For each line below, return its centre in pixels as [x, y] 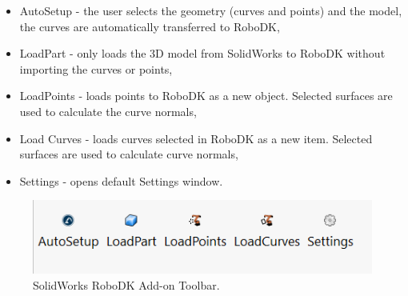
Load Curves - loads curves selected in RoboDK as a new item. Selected [196, 138]
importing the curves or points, [96, 68]
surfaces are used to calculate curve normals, [129, 154]
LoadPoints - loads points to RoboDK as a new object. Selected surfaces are [206, 96]
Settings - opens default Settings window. [121, 180]
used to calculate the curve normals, [108, 111]
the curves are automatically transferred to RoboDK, [150, 26]
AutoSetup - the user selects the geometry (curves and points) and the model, [211, 10]
